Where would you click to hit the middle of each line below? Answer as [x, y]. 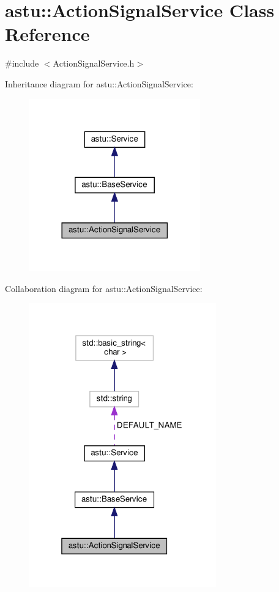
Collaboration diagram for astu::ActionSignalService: [104, 288]
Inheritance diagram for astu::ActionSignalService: [99, 83]
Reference [47, 34]
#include [22, 63]
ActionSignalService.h [94, 63]
